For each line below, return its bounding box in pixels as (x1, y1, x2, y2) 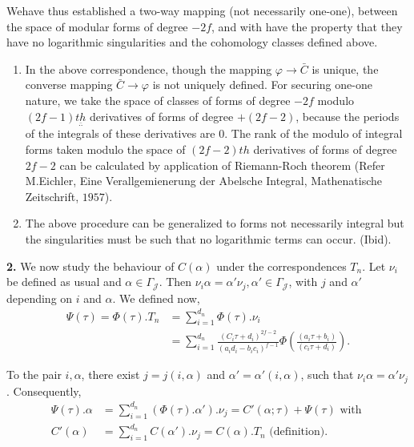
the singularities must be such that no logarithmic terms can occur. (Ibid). (25, 230, 392, 247)
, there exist (81, 366, 140, 383)
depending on (6, 289, 73, 306)
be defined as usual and (6, 273, 122, 290)
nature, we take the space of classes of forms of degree (25, 91, 291, 108)
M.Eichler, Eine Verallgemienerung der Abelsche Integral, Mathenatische (25, 172, 383, 189)
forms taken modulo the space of (25, 140, 186, 157)
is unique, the (312, 60, 379, 77)
